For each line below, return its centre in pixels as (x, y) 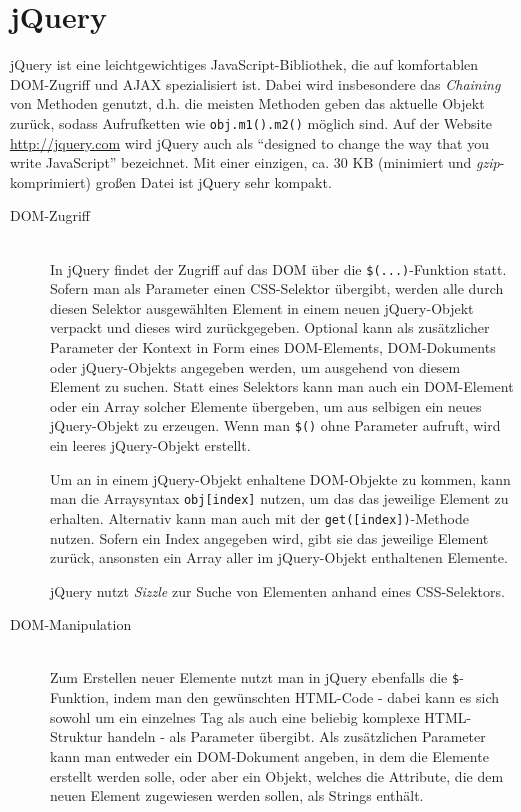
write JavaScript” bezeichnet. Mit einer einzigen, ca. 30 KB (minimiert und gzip (255, 162)
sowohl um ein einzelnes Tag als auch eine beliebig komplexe (235, 716)
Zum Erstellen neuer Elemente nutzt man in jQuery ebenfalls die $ (255, 677)
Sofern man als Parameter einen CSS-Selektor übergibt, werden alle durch (277, 288)
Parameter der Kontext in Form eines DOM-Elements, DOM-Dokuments (273, 346)
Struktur (76, 736)
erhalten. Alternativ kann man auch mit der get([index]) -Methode (259, 517)
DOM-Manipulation (71, 624)
